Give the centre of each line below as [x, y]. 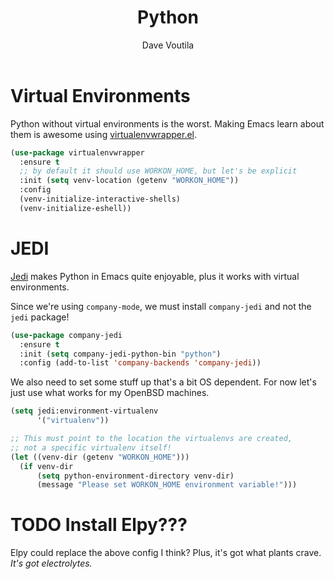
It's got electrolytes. [51, 563]
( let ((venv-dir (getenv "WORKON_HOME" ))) [100, 457]
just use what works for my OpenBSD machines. [110, 393]
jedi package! [40, 317]
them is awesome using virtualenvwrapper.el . [104, 134]
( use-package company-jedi [66, 335]
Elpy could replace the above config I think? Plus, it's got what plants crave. [166, 553]
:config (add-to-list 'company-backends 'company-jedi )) [140, 363]
